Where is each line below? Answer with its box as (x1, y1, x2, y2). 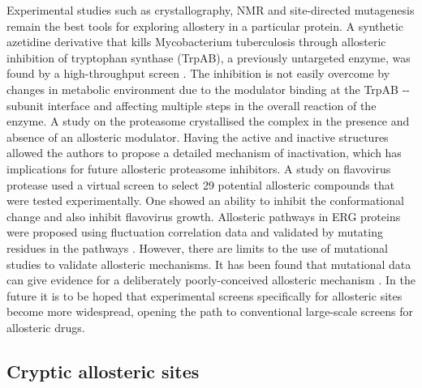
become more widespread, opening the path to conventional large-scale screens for (6, 303, 413, 320)
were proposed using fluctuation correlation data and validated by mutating (6, 224, 383, 241)
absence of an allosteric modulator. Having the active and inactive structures (6, 128, 389, 145)
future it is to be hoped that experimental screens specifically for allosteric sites (6, 287, 403, 304)
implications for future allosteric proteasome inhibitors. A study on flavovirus (6, 160, 391, 177)
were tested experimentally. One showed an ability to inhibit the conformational (6, 192, 404, 209)
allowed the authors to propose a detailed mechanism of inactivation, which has (6, 144, 402, 161)
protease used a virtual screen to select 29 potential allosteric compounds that (6, 176, 395, 193)
